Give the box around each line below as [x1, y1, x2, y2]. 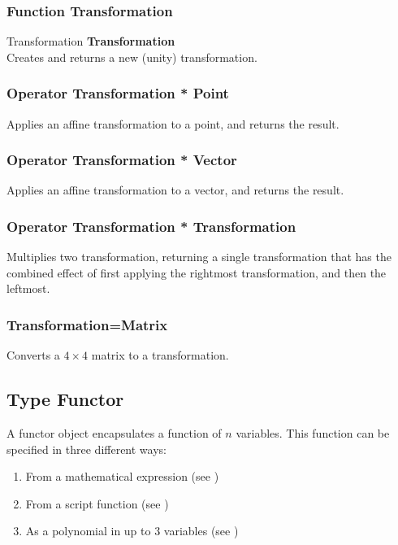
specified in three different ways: [6, 440, 167, 457]
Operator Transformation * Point [6, 83, 229, 103]
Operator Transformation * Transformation [6, 216, 296, 236]
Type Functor [6, 386, 124, 412]
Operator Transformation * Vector [6, 150, 237, 170]
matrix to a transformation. [91, 347, 229, 364]
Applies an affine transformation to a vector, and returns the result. [6, 181, 344, 198]
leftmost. [6, 280, 50, 297]
